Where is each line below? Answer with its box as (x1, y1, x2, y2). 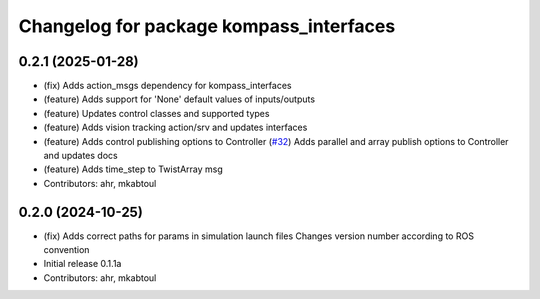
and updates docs (43, 150, 119, 162)
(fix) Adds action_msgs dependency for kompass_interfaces (43, 80, 292, 92)
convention (43, 244, 90, 256)
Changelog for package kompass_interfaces (18, 15, 396, 37)
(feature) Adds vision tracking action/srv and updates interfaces (43, 121, 308, 134)
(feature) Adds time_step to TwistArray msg (43, 163, 224, 175)
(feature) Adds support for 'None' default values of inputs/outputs (43, 93, 315, 105)
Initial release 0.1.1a (43, 258, 122, 270)
